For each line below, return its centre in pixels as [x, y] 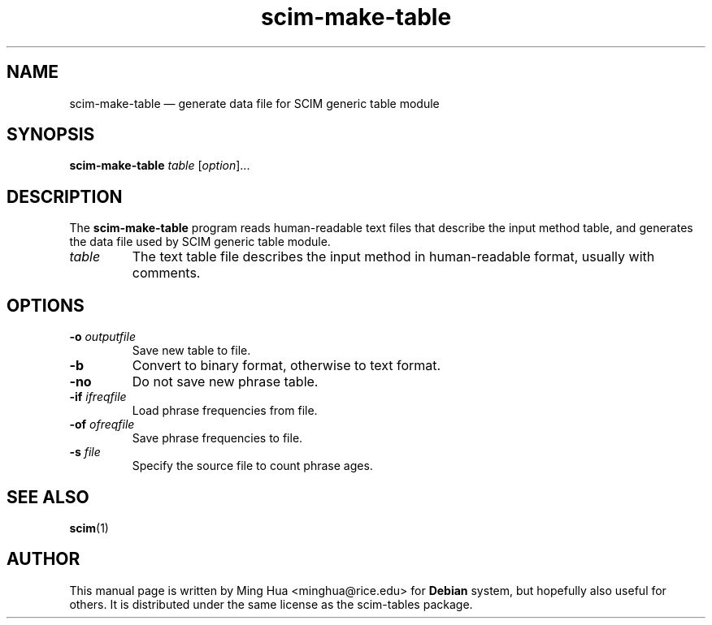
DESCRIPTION [65, 196]
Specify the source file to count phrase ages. [252, 466]
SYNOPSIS [51, 135]
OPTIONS [46, 305]
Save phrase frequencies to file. [217, 438]
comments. [166, 273]
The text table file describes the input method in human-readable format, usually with [393, 257]
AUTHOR [43, 559]
